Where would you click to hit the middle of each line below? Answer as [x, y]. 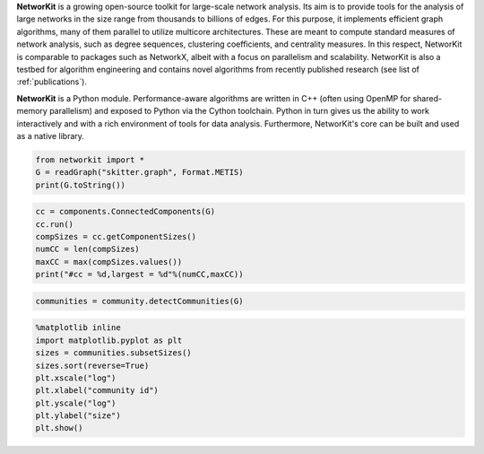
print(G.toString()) [80, 185]
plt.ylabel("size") [78, 416]
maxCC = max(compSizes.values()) [109, 262]
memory [32, 111]
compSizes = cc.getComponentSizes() [116, 237]
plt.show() [59, 428]
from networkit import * [90, 160]
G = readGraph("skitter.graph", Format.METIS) [139, 172]
